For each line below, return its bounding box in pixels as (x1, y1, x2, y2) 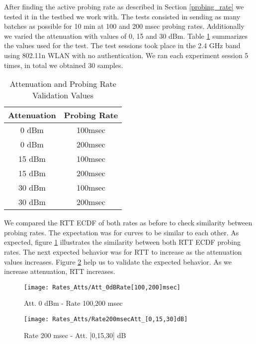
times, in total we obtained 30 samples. (4, 60, 123, 70)
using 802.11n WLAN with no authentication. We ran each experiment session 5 (4, 50, 249, 60)
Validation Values (32, 89, 94, 101)
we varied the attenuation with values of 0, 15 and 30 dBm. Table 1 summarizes (4, 30, 248, 41)
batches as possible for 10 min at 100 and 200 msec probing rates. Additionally (4, 21, 245, 31)
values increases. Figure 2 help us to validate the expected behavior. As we (4, 256, 232, 267)
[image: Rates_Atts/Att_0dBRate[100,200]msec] (24, 283, 180, 291)
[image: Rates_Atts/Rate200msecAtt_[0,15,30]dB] (24, 315, 188, 323)
